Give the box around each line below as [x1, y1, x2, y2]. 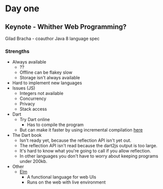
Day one [5, 3, 39, 14]
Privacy [19, 101, 35, 107]
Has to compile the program [27, 122, 84, 128]
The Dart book [12, 132, 42, 138]
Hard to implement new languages [12, 80, 82, 86]
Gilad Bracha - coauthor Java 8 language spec [5, 35, 100, 41]
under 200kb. [19, 158, 48, 164]
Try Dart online [19, 117, 50, 123]
